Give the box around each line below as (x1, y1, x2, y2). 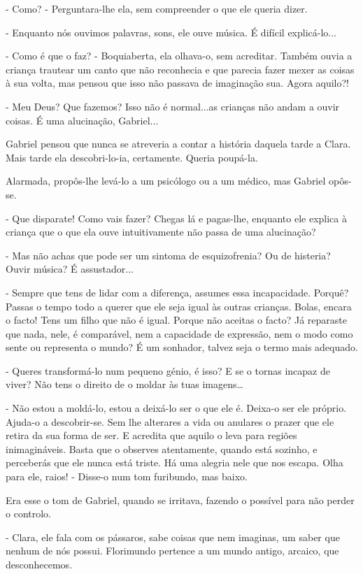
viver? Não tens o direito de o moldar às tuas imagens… (6, 377, 243, 392)
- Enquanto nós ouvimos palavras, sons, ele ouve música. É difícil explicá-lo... (6, 24, 337, 39)
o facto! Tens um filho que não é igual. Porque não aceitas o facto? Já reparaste (6, 313, 347, 327)
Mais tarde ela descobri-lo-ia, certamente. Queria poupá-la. (6, 150, 258, 164)
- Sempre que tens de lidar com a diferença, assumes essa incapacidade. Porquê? (6, 285, 349, 299)
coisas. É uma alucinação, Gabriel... (6, 113, 159, 127)
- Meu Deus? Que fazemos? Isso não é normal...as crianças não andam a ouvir (6, 99, 340, 113)
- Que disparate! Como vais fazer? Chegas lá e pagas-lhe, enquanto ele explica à (6, 210, 347, 225)
